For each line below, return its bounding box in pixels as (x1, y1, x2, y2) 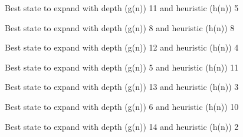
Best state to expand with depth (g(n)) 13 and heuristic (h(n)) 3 (5, 81, 239, 93)
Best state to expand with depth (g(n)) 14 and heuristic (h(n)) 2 (5, 120, 239, 132)
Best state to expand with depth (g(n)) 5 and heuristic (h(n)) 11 (5, 61, 239, 73)
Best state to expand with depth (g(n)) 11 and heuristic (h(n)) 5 (5, 2, 239, 14)
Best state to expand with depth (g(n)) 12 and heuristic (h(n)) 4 (5, 41, 239, 54)
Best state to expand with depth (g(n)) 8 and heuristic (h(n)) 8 (5, 21, 235, 34)
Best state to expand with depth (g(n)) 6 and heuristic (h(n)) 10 (5, 100, 239, 112)
